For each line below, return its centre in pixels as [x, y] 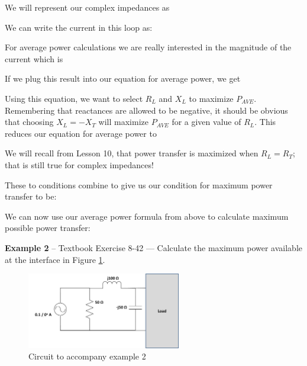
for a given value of [206, 122]
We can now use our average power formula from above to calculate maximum [147, 216]
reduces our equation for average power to [81, 133]
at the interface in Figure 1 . [55, 259]
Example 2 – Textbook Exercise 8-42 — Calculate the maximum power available [153, 247]
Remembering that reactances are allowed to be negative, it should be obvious [146, 110]
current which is [34, 58]
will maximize [123, 122]
